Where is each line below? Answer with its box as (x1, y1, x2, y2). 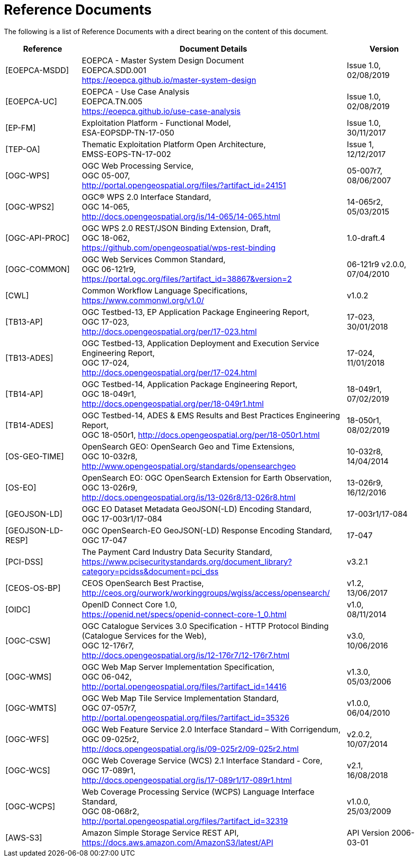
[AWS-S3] (5, 832, 42, 842)
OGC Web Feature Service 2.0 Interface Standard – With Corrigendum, (81, 724, 341, 734)
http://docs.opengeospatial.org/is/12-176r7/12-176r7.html (81, 650, 290, 660)
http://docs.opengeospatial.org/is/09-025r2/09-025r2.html (81, 744, 299, 754)
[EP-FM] (5, 122, 36, 133)
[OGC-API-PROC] (5, 233, 70, 243)
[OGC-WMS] (5, 671, 52, 682)
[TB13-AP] (5, 316, 43, 327)
